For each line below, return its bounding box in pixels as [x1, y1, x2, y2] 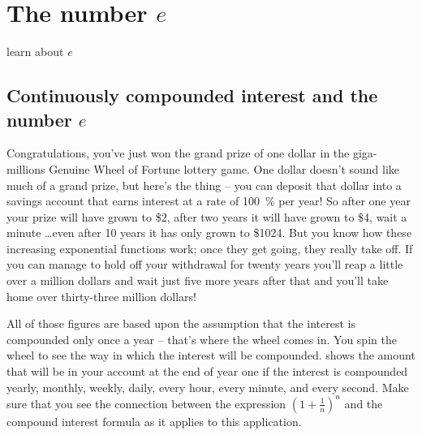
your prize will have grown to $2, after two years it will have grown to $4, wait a [6, 208, 407, 225]
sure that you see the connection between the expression [6, 394, 286, 411]
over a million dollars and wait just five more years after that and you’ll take [6, 272, 389, 289]
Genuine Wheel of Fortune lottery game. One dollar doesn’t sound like [49, 160, 400, 177]
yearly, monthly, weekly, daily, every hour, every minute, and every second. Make [6, 378, 409, 395]
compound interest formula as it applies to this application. [6, 412, 302, 429]
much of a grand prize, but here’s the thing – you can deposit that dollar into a [6, 176, 402, 193]
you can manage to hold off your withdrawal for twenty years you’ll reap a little [6, 256, 403, 273]
